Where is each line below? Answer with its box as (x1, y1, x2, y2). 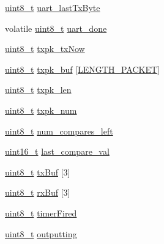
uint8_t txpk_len (5, 83, 72, 96)
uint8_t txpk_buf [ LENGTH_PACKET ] (5, 62, 160, 75)
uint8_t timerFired (5, 206, 77, 219)
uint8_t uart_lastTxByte (5, 1, 100, 13)
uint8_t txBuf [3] (5, 165, 70, 178)
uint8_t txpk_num (5, 103, 77, 116)
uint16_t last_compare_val (5, 145, 110, 158)
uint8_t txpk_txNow (5, 42, 85, 55)
